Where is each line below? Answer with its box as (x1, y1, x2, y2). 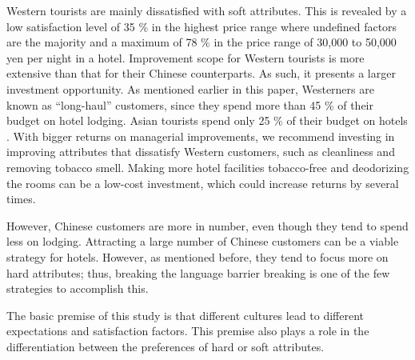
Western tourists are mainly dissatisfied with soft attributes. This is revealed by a (6, 2, 407, 18)
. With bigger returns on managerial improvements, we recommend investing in (6, 127, 395, 144)
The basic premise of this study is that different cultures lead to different (6, 306, 365, 323)
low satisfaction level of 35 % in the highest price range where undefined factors (6, 18, 397, 34)
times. (6, 190, 36, 207)
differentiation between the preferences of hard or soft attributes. (6, 338, 325, 354)
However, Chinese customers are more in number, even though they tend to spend (6, 217, 409, 234)
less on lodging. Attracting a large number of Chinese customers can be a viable (6, 233, 399, 250)
